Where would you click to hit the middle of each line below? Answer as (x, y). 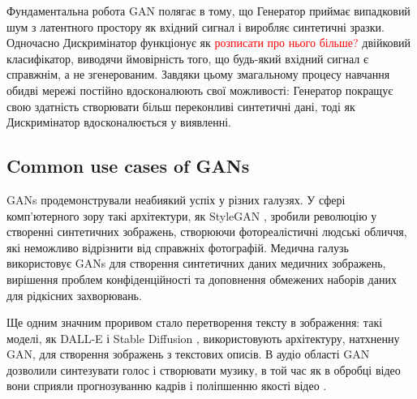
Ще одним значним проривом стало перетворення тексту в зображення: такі (195, 322)
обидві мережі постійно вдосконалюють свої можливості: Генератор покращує (200, 90)
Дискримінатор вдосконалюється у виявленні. (119, 122)
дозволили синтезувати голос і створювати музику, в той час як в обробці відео (204, 369)
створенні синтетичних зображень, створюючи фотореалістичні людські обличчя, (207, 232)
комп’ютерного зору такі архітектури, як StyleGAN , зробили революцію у (192, 215)
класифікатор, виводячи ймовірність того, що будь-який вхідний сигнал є (187, 58)
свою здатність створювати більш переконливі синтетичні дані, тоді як (181, 106)
